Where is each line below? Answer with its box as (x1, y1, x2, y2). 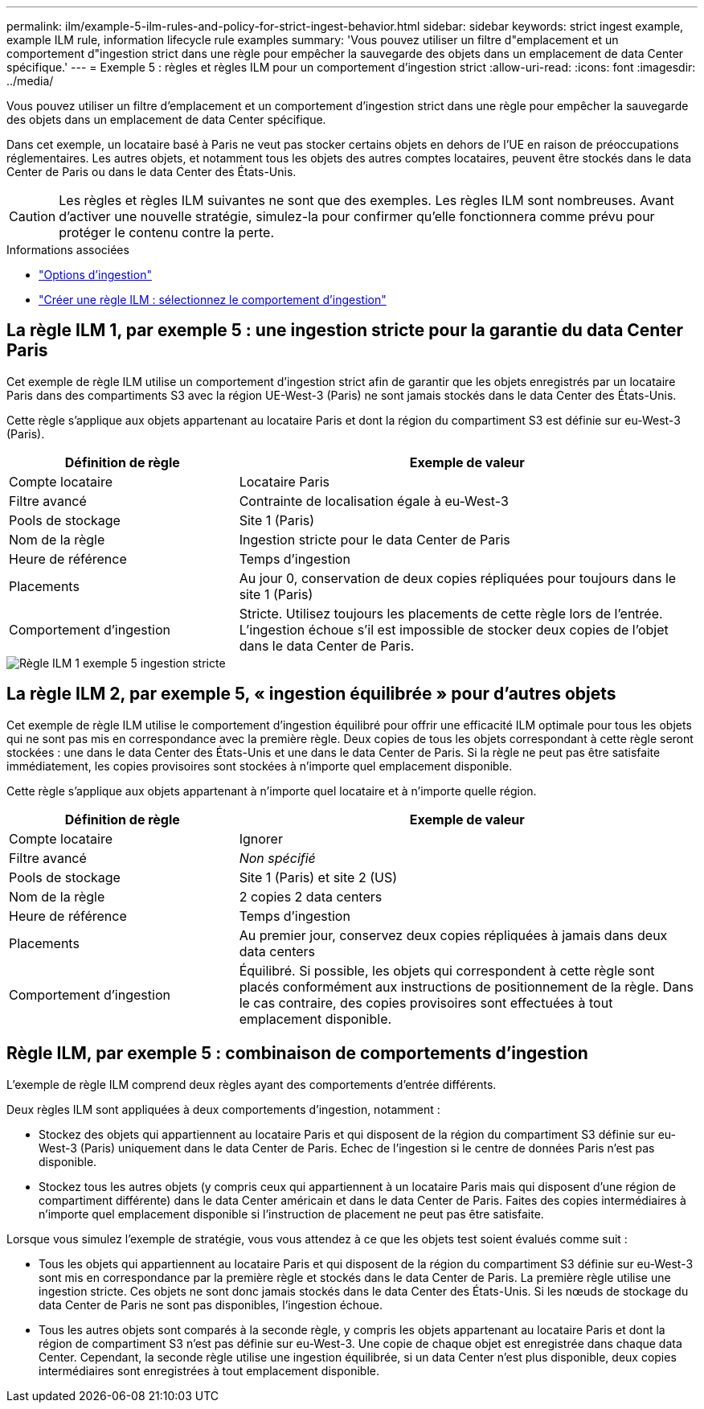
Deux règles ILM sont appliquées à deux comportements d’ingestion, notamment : (6, 1102, 440, 1116)
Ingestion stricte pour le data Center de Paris (239, 531, 510, 548)
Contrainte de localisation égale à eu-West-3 (239, 492, 509, 509)
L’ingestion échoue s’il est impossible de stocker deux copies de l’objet (239, 621, 669, 638)
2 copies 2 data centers (239, 888, 383, 905)
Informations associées (6, 243, 129, 257)
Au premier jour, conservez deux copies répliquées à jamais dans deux (239, 926, 668, 943)
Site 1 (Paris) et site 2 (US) (239, 869, 397, 885)
